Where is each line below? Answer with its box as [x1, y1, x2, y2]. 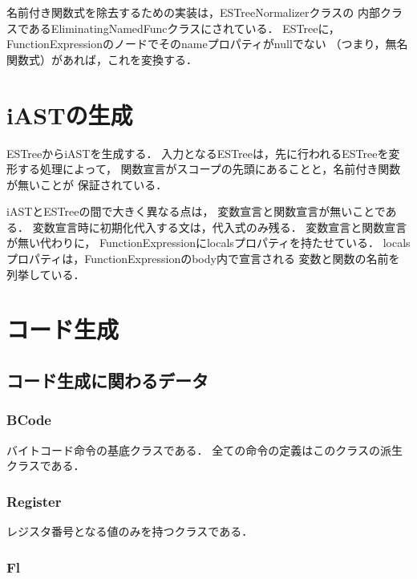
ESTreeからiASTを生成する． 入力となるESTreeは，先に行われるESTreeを [6, 144, 389, 161]
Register [6, 491, 62, 511]
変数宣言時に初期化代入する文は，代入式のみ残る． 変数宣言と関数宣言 [32, 218, 407, 235]
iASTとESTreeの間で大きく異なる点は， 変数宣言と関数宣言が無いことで [6, 203, 386, 220]
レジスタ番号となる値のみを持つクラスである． [6, 523, 253, 540]
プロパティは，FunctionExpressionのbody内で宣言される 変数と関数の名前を [6, 250, 400, 267]
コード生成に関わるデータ [6, 368, 208, 393]
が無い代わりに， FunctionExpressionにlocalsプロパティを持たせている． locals [6, 234, 411, 251]
